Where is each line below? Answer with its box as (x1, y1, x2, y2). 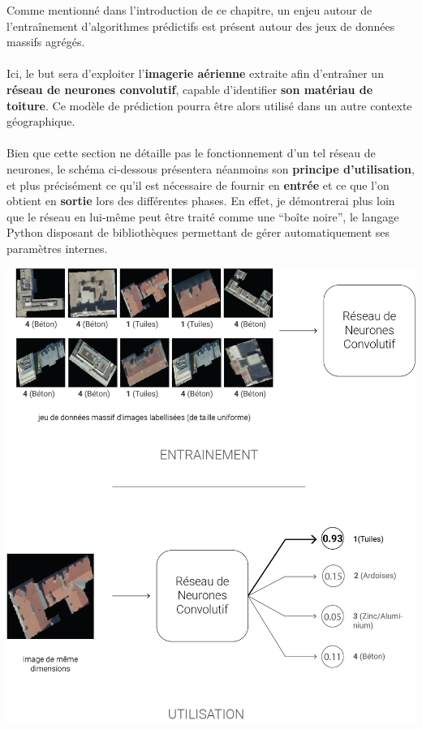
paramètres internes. (6, 239, 108, 256)
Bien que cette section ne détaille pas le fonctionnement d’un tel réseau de (6, 144, 376, 161)
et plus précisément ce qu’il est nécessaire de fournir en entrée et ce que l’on (6, 176, 390, 193)
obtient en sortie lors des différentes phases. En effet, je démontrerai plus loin (6, 192, 395, 209)
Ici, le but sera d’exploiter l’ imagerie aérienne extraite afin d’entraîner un (6, 65, 384, 82)
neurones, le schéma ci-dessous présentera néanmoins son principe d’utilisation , (6, 160, 415, 177)
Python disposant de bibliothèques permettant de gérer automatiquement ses (6, 224, 390, 241)
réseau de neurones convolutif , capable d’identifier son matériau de (6, 80, 373, 97)
